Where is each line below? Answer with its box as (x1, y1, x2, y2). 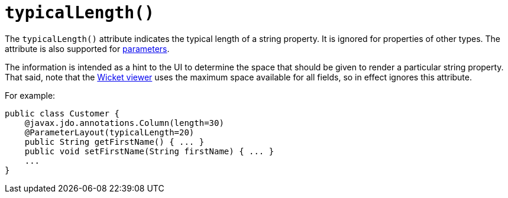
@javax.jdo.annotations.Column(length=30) (24, 118, 224, 128)
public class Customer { (5, 108, 119, 118)
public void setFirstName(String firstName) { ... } (24, 146, 274, 156)
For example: (5, 90, 56, 100)
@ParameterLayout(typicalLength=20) (24, 127, 195, 137)
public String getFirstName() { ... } (24, 137, 205, 147)
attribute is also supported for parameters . (5, 43, 170, 54)
